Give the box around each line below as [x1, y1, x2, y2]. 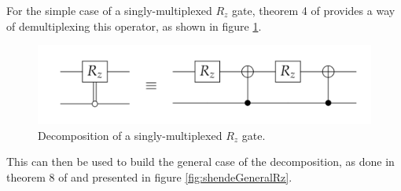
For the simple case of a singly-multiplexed [6, 2, 212, 18]
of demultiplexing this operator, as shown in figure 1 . [6, 17, 262, 34]
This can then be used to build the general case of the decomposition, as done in [6, 153, 395, 170]
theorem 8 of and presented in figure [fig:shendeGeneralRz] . [6, 169, 292, 185]
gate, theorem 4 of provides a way [232, 2, 395, 18]
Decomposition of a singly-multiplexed [38, 127, 223, 143]
